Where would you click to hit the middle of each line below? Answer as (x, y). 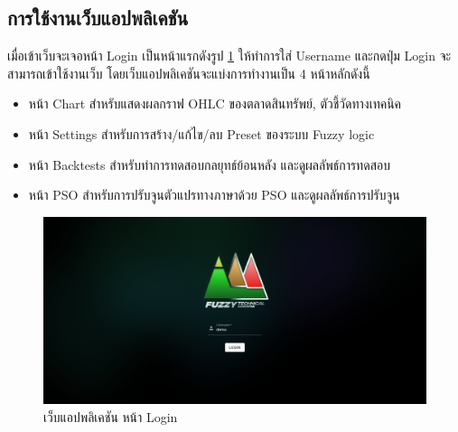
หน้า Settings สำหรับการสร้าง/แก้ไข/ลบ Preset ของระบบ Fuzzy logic (201, 133)
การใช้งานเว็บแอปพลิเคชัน (98, 18)
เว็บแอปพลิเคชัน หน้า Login (111, 416)
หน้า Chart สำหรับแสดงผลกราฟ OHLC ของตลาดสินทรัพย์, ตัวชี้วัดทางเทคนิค (215, 103)
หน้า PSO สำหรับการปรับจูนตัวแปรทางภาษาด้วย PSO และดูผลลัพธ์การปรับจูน (214, 195)
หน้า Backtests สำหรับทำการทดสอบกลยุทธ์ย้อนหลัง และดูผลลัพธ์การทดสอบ (209, 164)
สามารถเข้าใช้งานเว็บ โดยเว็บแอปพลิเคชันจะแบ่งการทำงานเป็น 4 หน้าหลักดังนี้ (189, 73)
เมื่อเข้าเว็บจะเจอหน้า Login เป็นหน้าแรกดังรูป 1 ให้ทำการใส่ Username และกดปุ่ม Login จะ (229, 56)
